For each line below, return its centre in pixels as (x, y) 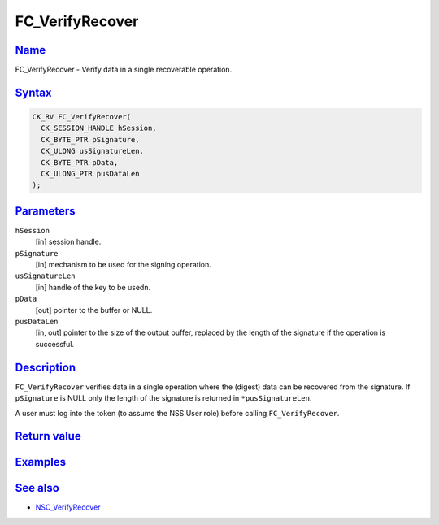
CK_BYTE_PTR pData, (80, 162)
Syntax (33, 92)
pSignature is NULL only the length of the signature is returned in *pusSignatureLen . (163, 398)
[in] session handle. (68, 242)
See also (37, 488)
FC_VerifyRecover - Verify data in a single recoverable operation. (124, 70)
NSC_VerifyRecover (68, 507)
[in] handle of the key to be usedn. (93, 287)
